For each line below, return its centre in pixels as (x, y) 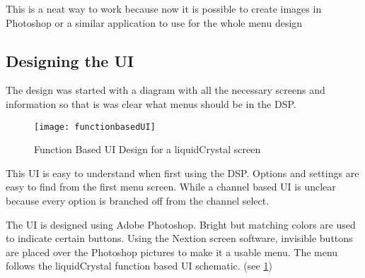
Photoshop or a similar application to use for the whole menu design (154, 22)
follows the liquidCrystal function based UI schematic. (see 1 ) (139, 266)
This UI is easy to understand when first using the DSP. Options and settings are (182, 173)
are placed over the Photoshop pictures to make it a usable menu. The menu (172, 252)
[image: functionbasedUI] (95, 127)
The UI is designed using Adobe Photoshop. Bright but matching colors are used (181, 224)
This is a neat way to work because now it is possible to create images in (164, 8)
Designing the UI (70, 60)
